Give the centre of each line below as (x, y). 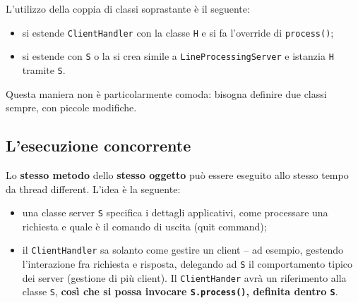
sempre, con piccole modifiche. (71, 107)
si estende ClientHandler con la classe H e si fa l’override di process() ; (178, 32)
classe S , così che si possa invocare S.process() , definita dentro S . (180, 291)
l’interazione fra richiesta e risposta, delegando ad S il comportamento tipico (187, 264)
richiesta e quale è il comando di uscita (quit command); (144, 226)
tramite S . (44, 69)
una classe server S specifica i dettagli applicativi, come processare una (175, 212)
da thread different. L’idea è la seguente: (93, 188)
